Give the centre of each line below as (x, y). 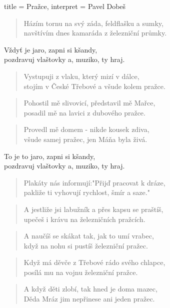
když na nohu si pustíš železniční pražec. (86, 245)
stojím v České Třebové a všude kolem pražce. (94, 86)
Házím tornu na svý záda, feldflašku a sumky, (93, 23)
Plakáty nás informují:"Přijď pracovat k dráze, (94, 182)
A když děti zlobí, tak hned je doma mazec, (90, 289)
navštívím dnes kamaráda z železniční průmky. (95, 33)
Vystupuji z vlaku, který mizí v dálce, (81, 76)
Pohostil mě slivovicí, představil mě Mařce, (89, 103)
